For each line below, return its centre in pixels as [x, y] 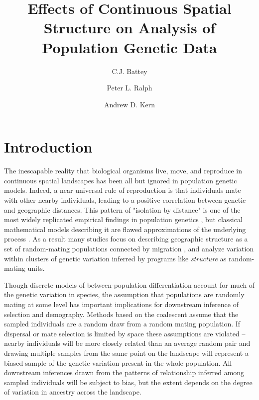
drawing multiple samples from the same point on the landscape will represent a [126, 353]
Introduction [48, 147]
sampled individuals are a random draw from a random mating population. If [122, 324]
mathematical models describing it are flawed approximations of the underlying [125, 229]
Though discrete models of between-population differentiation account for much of [129, 284]
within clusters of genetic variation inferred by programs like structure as [115, 258]
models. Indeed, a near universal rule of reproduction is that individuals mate [123, 190]
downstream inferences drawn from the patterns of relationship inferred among [124, 372]
